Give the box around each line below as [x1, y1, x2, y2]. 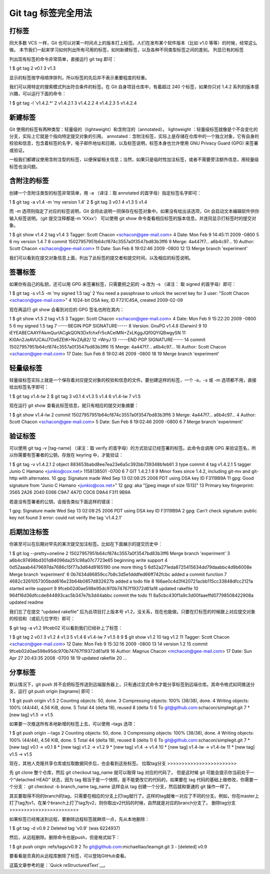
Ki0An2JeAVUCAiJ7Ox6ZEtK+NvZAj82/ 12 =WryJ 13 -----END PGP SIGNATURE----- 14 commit [9, 336, 206, 343]
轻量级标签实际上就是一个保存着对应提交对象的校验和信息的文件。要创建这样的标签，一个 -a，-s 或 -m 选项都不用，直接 [9, 377, 257, 383]
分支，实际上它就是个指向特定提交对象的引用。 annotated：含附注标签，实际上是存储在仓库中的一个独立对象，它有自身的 [9, 133, 259, 139]
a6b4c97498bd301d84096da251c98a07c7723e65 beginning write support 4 [9, 557, 167, 564]
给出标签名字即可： [9, 384, 49, 390]
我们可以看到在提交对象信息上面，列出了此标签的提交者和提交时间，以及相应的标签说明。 [9, 255, 193, 261]
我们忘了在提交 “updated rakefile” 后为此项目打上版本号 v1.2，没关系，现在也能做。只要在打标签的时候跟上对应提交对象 [9, 608, 256, 614]
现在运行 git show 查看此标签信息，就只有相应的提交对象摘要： [9, 403, 139, 409]
